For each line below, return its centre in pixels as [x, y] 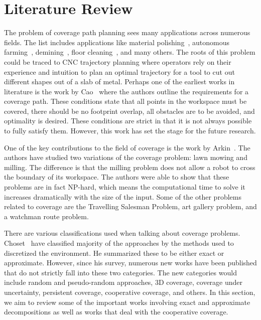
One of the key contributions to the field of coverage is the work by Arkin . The [127, 147]
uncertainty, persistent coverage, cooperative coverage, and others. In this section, [130, 292]
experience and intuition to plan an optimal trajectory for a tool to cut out [119, 71]
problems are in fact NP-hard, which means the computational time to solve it [125, 187]
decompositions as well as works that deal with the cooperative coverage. [116, 312]
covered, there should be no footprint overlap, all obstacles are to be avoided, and [129, 111]
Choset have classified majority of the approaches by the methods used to [119, 243]
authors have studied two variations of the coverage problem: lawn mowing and [126, 157]
